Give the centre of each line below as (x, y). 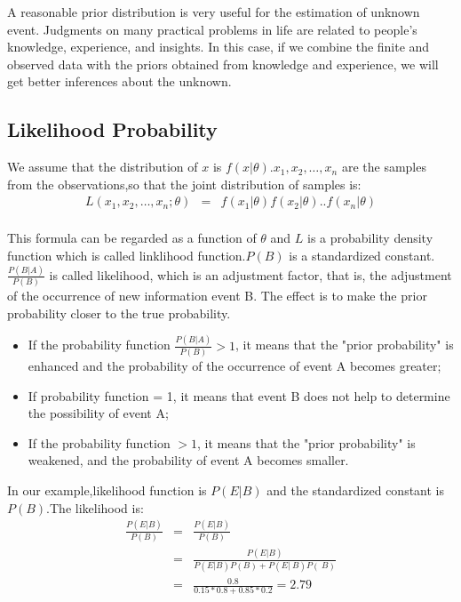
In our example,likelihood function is (107, 490)
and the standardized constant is (356, 490)
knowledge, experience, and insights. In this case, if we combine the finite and (219, 47)
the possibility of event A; (98, 413)
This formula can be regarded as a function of (132, 238)
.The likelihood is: (95, 507)
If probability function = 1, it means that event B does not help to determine (239, 395)
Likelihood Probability (112, 129)
